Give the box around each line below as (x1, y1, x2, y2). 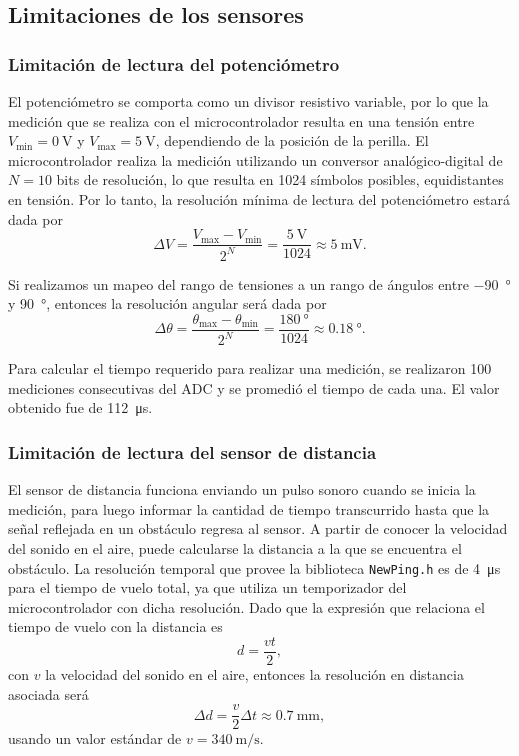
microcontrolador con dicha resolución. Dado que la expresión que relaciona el (8, 596, 485, 617)
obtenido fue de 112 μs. (8, 397, 153, 418)
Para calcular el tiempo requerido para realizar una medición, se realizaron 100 (8, 358, 492, 379)
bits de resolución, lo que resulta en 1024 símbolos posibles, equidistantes (56, 169, 504, 190)
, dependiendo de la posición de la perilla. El (155, 130, 429, 151)
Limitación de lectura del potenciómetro (8, 51, 340, 76)
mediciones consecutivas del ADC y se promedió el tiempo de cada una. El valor (8, 377, 500, 398)
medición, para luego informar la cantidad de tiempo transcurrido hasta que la (8, 498, 490, 519)
